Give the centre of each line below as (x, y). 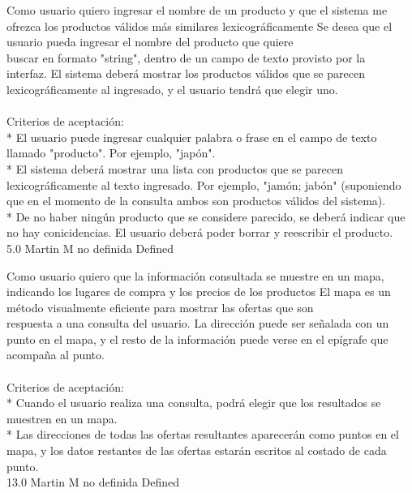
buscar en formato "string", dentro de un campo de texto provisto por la (186, 57)
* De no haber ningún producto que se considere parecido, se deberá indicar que (206, 216)
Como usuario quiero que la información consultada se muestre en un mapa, (195, 275)
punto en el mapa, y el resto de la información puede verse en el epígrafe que (197, 339)
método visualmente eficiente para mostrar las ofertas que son (160, 307)
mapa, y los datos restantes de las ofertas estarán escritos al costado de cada (197, 450)
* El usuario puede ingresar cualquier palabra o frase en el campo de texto (192, 137)
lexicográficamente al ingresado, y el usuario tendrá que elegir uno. (172, 89)
